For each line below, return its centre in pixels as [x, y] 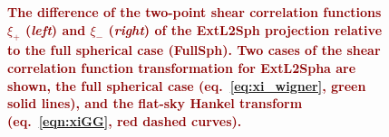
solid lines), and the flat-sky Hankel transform [155, 103]
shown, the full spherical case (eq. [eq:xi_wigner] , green [187, 85]
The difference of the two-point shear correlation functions [194, 12]
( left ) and [55, 29]
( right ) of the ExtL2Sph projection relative [245, 29]
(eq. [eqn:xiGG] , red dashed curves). [125, 120]
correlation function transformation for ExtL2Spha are [182, 67]
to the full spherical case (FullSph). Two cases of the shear [194, 50]
